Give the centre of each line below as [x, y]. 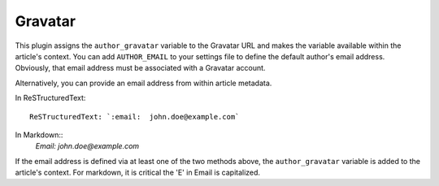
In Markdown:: [39, 135]
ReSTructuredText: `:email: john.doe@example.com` [135, 117]
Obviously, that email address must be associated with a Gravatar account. [140, 68]
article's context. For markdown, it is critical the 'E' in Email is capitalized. [137, 173]
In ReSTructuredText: [50, 98]
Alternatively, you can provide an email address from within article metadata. [143, 83]
